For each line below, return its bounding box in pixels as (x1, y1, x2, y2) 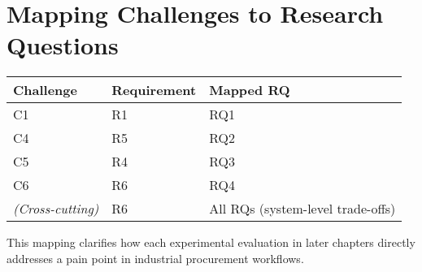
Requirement (111, 80, 197, 100)
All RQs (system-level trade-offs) (209, 199, 396, 218)
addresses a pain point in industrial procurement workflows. (7, 249, 304, 266)
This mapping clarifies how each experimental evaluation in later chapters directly (7, 234, 415, 251)
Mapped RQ (209, 80, 290, 100)
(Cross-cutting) (13, 199, 99, 218)
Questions (7, 28, 119, 62)
